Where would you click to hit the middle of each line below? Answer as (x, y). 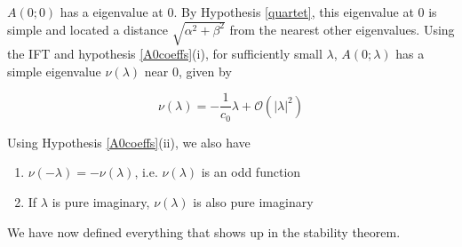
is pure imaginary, (101, 202)
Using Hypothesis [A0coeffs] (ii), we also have (129, 142)
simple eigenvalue (54, 71)
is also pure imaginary (253, 202)
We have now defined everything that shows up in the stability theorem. (204, 231)
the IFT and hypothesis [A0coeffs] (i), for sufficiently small (165, 54)
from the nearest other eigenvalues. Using (342, 29)
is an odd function (251, 172)
